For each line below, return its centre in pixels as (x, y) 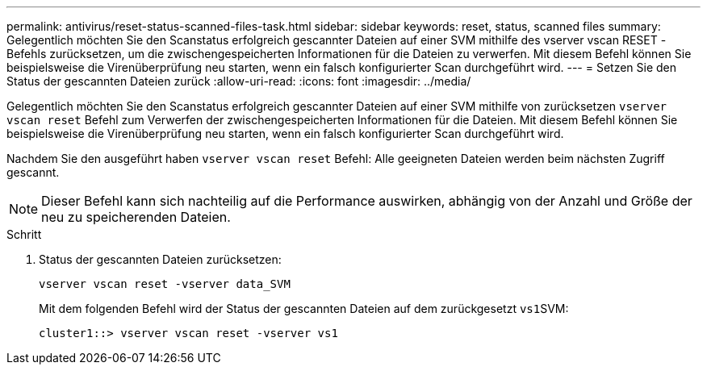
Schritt (24, 234)
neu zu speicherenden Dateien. (136, 217)
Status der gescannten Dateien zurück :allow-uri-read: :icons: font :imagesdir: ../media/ (239, 81)
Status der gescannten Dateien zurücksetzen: (160, 259)
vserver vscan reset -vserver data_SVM (165, 284)
